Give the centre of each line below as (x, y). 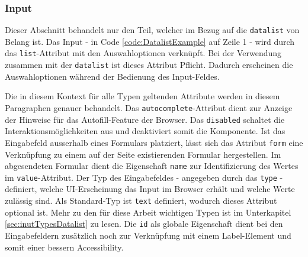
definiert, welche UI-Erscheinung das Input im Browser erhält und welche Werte (150, 189)
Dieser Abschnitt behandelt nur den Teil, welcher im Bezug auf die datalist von (152, 30)
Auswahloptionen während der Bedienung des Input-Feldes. (112, 76)
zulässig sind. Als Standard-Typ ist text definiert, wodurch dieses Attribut (141, 201)
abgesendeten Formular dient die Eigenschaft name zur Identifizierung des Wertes (152, 166)
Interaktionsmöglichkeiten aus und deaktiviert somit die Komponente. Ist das (145, 131)
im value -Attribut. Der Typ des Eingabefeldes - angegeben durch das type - (144, 177)
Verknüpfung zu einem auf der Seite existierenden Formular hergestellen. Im (143, 154)
